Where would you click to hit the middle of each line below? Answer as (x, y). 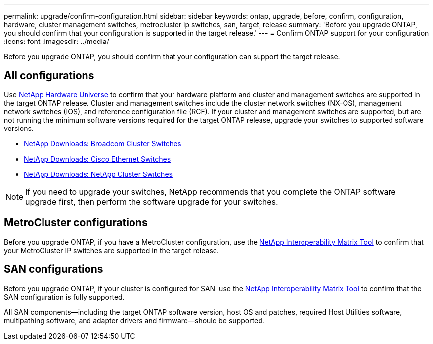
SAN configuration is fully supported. (64, 297)
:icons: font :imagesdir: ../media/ (57, 41)
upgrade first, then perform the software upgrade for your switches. (152, 201)
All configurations (49, 76)
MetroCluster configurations (76, 223)
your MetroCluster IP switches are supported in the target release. (111, 250)
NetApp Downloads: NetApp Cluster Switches (98, 174)
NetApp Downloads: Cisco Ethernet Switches (97, 159)
